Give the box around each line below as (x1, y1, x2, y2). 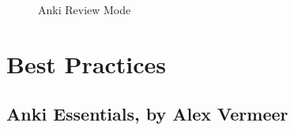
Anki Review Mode (38, 2, 131, 17)
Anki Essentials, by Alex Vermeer (6, 102, 288, 126)
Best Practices (6, 47, 167, 80)
